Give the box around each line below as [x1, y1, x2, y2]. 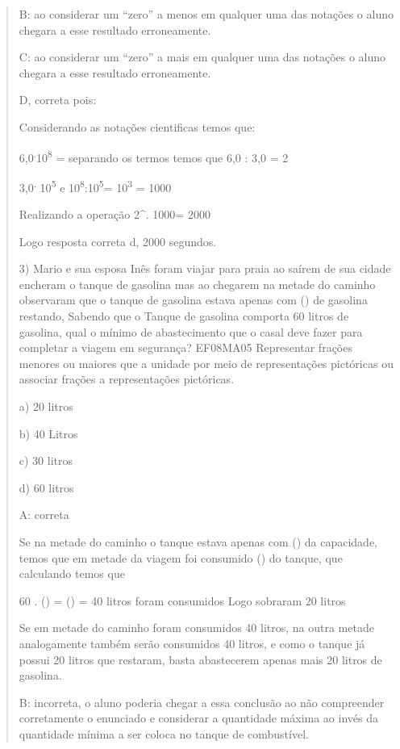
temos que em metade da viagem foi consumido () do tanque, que [19, 549, 343, 566]
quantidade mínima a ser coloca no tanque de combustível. [19, 725, 309, 742]
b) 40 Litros [19, 425, 78, 441]
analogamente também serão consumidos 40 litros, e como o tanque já [19, 634, 365, 651]
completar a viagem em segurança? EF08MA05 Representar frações [19, 339, 352, 356]
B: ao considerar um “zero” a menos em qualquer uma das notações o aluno [19, 6, 394, 22]
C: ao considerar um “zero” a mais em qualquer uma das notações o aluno [19, 48, 386, 65]
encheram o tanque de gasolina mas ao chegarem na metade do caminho [19, 275, 376, 292]
